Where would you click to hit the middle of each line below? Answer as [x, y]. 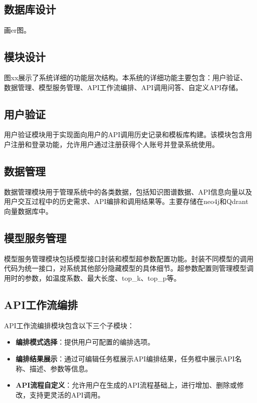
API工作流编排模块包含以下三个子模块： [69, 325]
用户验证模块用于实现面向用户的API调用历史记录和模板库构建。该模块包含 [125, 134]
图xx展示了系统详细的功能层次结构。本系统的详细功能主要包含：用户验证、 [126, 77]
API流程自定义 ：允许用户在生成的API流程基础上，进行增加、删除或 [126, 385]
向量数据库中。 [28, 211]
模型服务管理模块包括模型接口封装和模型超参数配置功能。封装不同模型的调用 [129, 258]
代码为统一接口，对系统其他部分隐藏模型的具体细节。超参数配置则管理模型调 [129, 268]
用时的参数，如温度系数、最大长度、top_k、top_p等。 [92, 277]
